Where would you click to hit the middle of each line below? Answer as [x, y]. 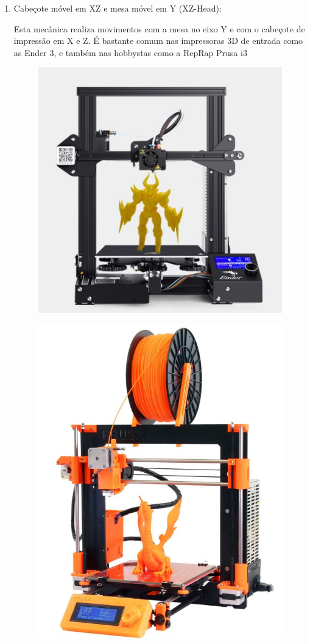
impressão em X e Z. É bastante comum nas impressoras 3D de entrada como [158, 41]
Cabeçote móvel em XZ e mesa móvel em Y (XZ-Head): [118, 8]
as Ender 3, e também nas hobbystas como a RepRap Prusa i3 [130, 52]
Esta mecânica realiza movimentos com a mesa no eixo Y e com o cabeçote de [159, 28]
